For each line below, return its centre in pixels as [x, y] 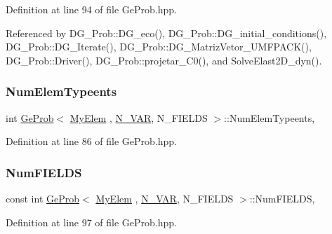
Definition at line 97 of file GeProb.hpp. [92, 222]
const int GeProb [43, 198]
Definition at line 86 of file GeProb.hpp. [92, 141]
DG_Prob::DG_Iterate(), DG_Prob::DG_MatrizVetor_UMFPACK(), [159, 47]
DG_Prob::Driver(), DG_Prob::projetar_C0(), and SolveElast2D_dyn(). [164, 60]
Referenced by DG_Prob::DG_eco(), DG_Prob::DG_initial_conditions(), [166, 33]
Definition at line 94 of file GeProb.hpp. [92, 9]
